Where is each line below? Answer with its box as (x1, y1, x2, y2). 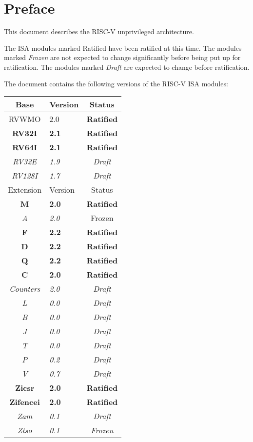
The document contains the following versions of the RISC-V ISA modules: (4, 78, 228, 88)
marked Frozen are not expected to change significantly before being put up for (4, 52, 241, 62)
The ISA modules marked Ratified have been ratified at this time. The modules (4, 42, 242, 53)
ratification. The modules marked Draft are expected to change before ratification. (4, 61, 250, 72)
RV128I (12, 170, 38, 181)
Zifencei (9, 396, 40, 408)
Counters (9, 283, 40, 295)
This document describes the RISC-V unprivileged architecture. (4, 26, 194, 37)
